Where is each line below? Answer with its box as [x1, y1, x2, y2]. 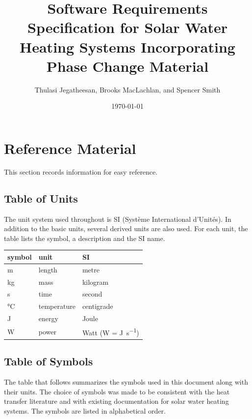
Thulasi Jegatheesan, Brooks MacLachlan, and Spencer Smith [34, 84, 221, 94]
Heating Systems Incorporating [20, 36, 235, 57]
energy [38, 313, 58, 324]
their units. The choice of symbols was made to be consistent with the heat [4, 386, 230, 396]
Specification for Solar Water [27, 17, 227, 37]
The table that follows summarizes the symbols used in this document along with [4, 376, 248, 387]
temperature [38, 301, 76, 311]
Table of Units [4, 190, 78, 206]
